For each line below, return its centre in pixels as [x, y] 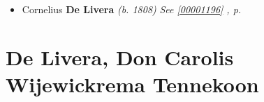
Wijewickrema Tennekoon [132, 84]
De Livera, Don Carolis [120, 57]
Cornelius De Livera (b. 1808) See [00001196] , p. [132, 9]
